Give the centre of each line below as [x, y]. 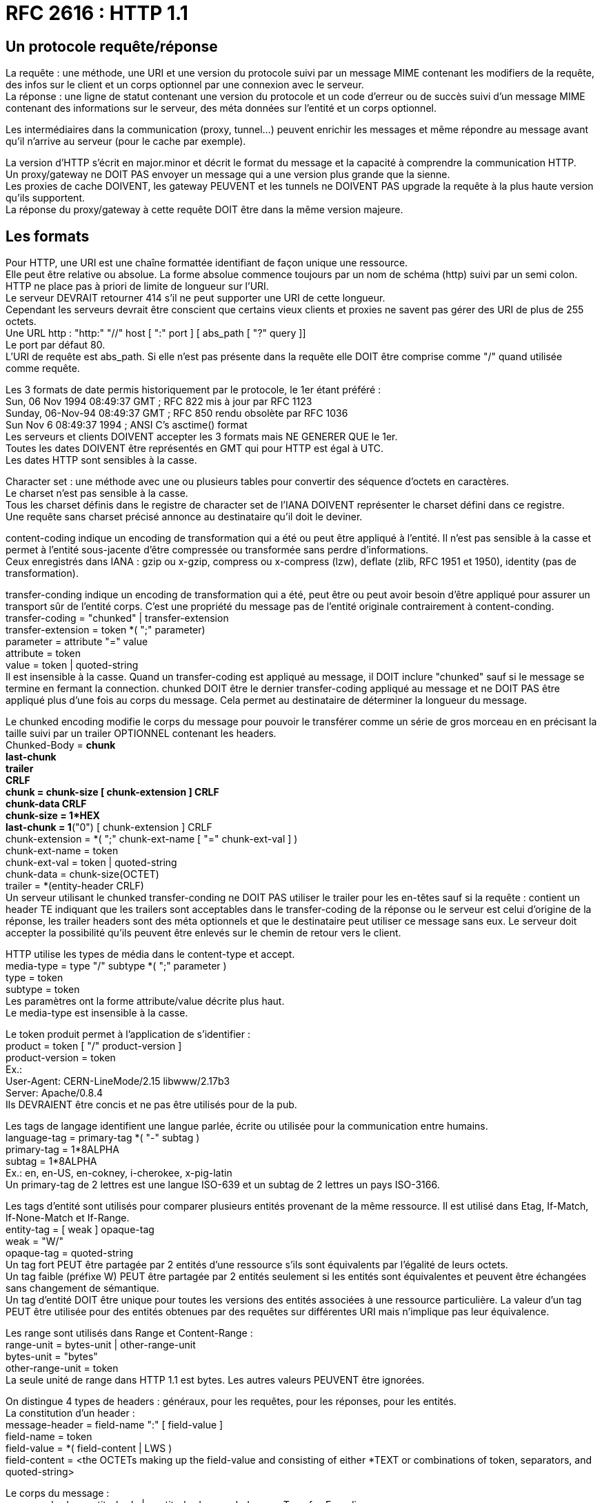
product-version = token [61, 1058]
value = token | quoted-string [72, 665]
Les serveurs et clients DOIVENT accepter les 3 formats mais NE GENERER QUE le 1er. [202, 437]
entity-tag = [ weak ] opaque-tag [80, 1230]
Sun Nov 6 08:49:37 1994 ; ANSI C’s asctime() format [127, 425]
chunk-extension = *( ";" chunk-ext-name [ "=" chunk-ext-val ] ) [152, 839]
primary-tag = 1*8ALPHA [62, 1150]
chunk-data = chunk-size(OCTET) [82, 874]
